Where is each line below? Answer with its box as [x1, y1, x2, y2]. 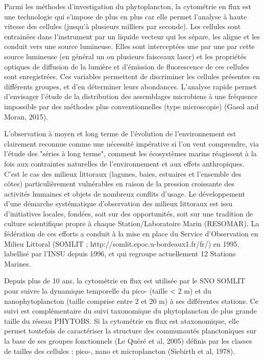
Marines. [4, 258, 31, 269]
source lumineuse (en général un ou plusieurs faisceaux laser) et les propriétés [4, 51, 247, 61]
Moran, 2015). [4, 111, 49, 122]
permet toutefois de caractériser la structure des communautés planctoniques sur [4, 325, 256, 336]
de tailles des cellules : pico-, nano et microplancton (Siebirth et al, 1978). [4, 345, 235, 356]
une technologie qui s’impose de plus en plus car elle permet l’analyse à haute [4, 11, 247, 21]
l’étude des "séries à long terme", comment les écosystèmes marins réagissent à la [4, 148, 257, 159]
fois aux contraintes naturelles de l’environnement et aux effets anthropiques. [4, 158, 245, 169]
